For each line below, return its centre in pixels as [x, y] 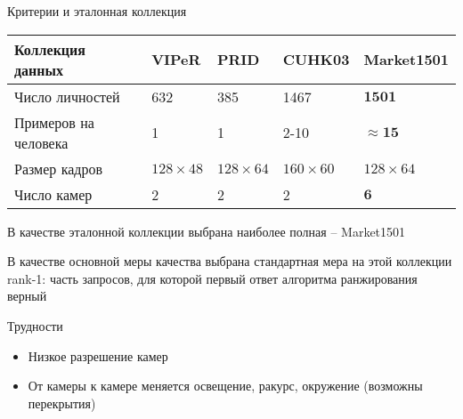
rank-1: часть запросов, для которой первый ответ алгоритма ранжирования [212, 278]
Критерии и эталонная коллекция [97, 11]
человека [41, 142]
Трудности [35, 325]
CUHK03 [316, 60]
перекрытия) [62, 403]
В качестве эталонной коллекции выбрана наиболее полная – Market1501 [207, 231]
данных [39, 69]
